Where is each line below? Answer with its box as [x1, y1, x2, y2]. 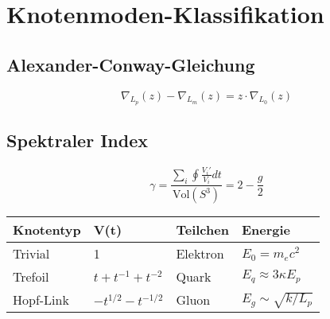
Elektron [176, 244, 224, 263]
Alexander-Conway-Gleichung [6, 52, 255, 76]
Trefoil [13, 267, 49, 286]
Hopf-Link [13, 290, 69, 309]
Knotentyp [13, 220, 81, 239]
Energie [241, 220, 290, 239]
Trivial [13, 244, 50, 263]
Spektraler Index [6, 128, 148, 153]
